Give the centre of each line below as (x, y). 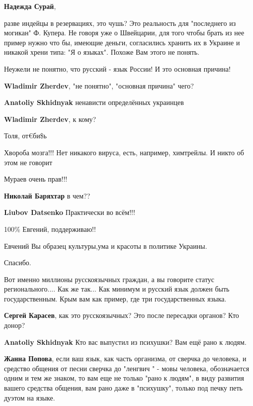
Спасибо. (18, 262)
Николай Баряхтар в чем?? (47, 195)
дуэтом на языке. (30, 397)
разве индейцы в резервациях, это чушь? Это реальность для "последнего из (120, 23)
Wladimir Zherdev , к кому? (50, 119)
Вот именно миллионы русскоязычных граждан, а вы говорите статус (109, 279)
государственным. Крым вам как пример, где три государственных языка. (115, 298)
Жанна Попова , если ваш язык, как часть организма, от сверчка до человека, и (125, 358)
